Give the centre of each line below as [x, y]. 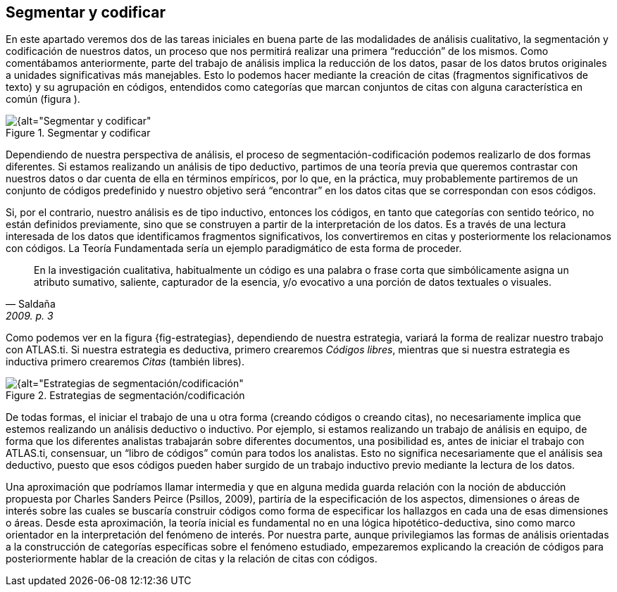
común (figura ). [43, 99]
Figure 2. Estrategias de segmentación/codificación [125, 396]
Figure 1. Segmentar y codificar [78, 133]
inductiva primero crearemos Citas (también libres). [125, 362]
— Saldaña [31, 304]
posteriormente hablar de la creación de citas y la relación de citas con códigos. [192, 559]
